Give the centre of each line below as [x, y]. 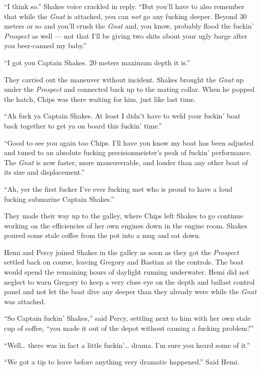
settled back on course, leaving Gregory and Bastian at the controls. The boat [124, 262]
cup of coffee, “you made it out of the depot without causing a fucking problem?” [129, 328]
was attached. [25, 301]
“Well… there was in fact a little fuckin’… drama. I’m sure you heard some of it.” [127, 345]
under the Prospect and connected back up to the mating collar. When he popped [129, 89]
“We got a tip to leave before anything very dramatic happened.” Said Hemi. [122, 362]
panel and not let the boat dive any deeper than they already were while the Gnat [130, 291]
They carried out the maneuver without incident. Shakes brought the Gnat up [124, 79]
